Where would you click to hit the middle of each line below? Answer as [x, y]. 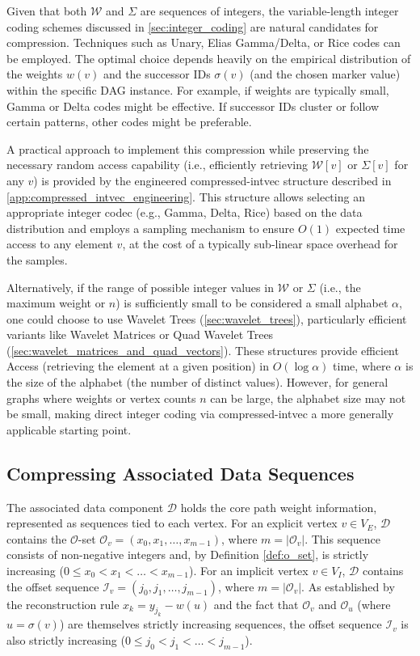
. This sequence [342, 538]
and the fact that [256, 604]
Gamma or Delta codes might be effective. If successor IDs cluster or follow [193, 106]
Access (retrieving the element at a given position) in [138, 366]
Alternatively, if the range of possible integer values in [140, 287]
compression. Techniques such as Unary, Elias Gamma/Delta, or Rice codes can [204, 42]
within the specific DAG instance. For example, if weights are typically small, [198, 89]
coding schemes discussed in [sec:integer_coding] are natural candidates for [193, 26]
